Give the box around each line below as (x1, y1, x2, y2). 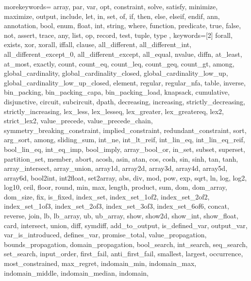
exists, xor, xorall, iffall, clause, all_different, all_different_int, (4, 39, 192, 50)
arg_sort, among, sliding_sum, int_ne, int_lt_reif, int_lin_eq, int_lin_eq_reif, (4, 134, 245, 145)
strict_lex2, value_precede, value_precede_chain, (4, 116, 153, 126)
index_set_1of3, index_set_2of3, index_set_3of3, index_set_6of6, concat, (4, 201, 229, 211)
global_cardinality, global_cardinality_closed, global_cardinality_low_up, (4, 68, 228, 78)
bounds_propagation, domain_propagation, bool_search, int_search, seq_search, (4, 239, 248, 249)
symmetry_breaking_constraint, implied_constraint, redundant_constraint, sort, (4, 125, 247, 135)
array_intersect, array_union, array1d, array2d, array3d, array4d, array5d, (4, 163, 228, 173)
